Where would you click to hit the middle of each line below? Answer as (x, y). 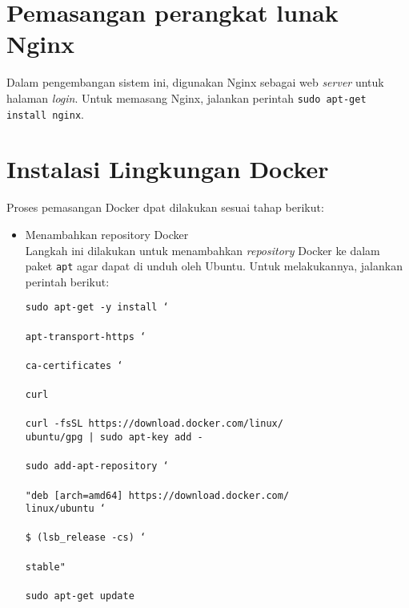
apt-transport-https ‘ (86, 336)
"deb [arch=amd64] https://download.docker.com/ (157, 495)
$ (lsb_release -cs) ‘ (86, 538)
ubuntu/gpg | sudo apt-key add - (114, 438)
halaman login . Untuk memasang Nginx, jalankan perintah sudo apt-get (186, 97)
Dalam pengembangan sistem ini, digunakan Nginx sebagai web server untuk (195, 82)
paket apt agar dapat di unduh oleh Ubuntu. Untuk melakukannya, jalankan (214, 266)
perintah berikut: (67, 281)
